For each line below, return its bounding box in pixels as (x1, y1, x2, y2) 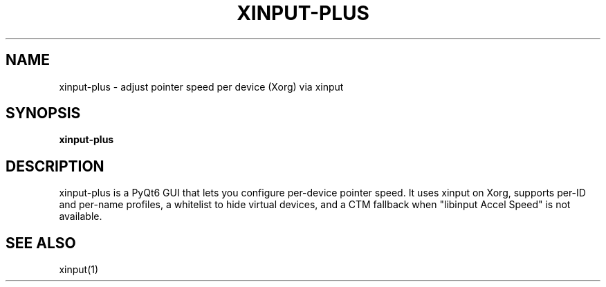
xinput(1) (59, 263, 99, 276)
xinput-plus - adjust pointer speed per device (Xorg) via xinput (59, 80, 344, 93)
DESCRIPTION (6, 157, 104, 175)
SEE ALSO (6, 234, 76, 252)
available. (59, 210, 102, 223)
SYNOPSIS (6, 104, 81, 122)
